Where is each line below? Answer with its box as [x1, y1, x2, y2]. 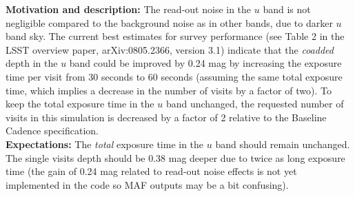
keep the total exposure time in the [6, 96, 154, 111]
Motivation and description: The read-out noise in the [6, 2, 252, 16]
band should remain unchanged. [215, 136, 350, 151]
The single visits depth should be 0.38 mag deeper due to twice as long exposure [6, 150, 345, 165]
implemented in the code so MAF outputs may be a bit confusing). [6, 177, 289, 191]
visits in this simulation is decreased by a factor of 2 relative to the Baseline [6, 110, 327, 124]
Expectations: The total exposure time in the [6, 136, 204, 151]
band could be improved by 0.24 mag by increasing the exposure [69, 56, 342, 70]
